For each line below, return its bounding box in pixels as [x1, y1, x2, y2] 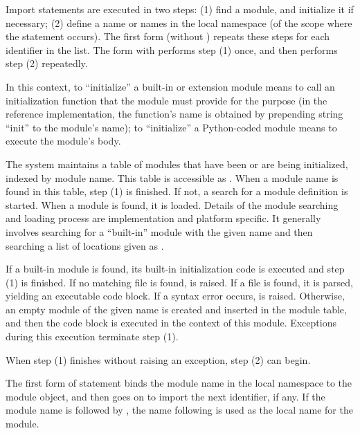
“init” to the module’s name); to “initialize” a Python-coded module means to [6, 120, 337, 134]
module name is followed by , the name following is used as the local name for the [6, 403, 353, 417]
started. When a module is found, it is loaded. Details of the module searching [6, 197, 339, 212]
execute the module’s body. [6, 133, 121, 148]
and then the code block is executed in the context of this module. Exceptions [6, 315, 336, 330]
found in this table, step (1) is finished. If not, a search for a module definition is [6, 184, 348, 199]
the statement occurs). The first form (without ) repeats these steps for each [6, 29, 330, 44]
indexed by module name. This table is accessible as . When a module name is [6, 170, 339, 185]
